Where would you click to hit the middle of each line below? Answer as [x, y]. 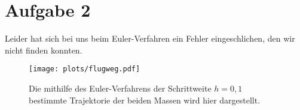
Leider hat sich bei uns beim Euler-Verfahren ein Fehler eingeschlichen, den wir [150, 38]
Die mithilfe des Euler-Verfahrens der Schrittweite [120, 88]
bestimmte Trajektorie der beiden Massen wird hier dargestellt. [145, 100]
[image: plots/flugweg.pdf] [85, 69]
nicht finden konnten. [44, 50]
